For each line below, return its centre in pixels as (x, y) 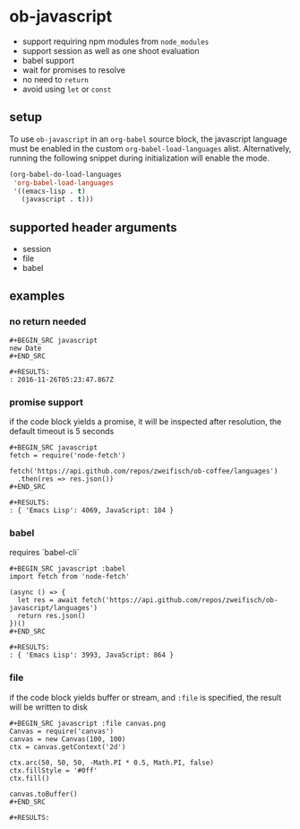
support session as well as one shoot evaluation (111, 50)
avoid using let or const (67, 89)
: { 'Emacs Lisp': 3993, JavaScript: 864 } (92, 655)
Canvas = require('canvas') (62, 731)
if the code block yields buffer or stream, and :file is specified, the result (146, 697)
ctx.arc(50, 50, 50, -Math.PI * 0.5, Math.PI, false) (112, 763)
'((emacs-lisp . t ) (50, 191)
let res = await (47, 600)
